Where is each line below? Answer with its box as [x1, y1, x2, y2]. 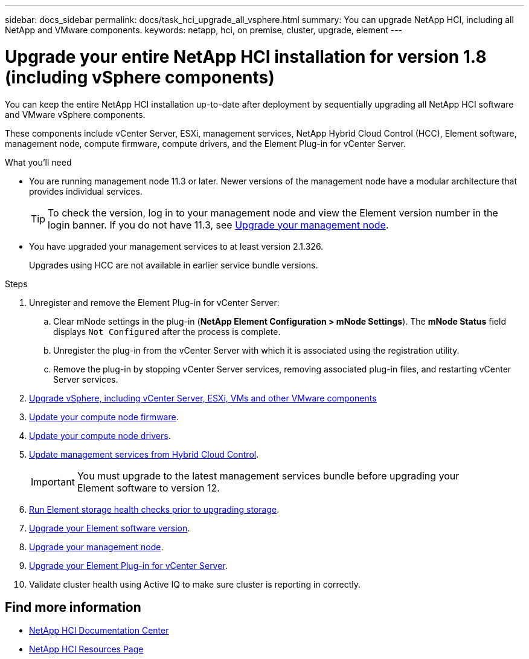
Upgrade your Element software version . [29, 522, 190, 533]
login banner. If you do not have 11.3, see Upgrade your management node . [48, 218, 389, 231]
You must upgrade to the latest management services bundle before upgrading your [77, 469, 460, 482]
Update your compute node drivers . [29, 430, 171, 441]
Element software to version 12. [77, 481, 220, 494]
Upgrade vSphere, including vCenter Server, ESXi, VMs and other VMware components [29, 392, 377, 403]
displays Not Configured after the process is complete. [53, 326, 281, 337]
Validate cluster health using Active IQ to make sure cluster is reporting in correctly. [29, 579, 361, 589]
